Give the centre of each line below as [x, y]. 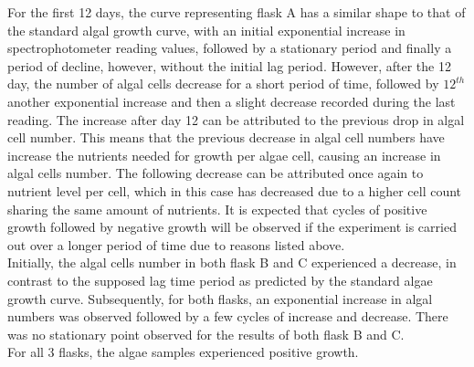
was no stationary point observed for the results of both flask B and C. [206, 334]
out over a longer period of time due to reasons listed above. [176, 244]
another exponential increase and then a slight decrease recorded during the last [232, 101]
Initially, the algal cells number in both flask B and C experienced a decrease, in [232, 262]
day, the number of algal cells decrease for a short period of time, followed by [223, 84]
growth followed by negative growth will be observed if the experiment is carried [232, 227]
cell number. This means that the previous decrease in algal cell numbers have [226, 137]
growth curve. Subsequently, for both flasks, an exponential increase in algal [220, 298]
